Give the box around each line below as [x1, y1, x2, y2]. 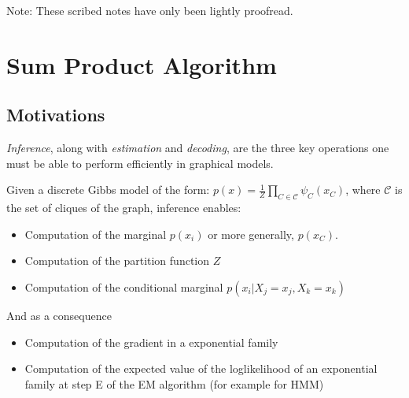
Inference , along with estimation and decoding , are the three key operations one [6, 139, 389, 156]
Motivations [6, 102, 105, 127]
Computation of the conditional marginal [24, 278, 223, 295]
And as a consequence [6, 307, 112, 323]
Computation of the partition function [24, 252, 210, 269]
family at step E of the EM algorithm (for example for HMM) [24, 375, 324, 392]
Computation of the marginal [24, 225, 167, 242]
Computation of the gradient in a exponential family [24, 333, 278, 350]
